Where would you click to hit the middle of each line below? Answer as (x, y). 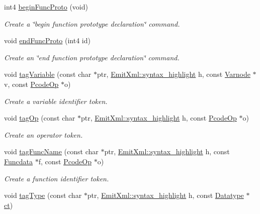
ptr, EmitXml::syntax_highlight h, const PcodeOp (159, 118)
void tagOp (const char (40, 118)
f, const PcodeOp (65, 161)
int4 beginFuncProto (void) (46, 7)
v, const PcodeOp (31, 84)
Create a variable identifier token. (56, 101)
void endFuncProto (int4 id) (47, 40)
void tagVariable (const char (48, 74)
